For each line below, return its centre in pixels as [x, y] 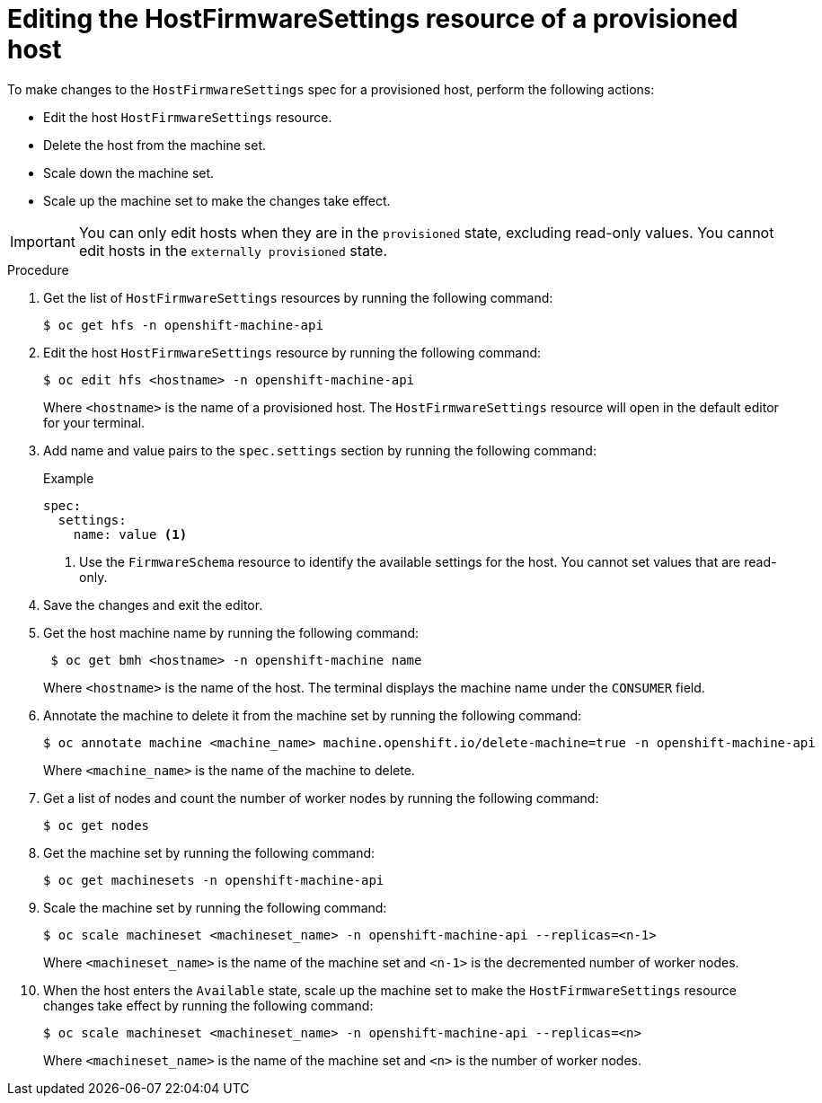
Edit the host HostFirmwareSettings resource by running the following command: [292, 352]
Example [69, 478]
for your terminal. [94, 422]
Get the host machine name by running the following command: [231, 632]
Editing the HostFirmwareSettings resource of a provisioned [373, 19]
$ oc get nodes [97, 825]
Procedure [38, 269]
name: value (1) [130, 534]
